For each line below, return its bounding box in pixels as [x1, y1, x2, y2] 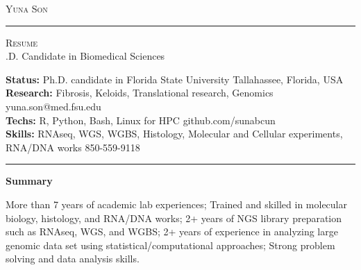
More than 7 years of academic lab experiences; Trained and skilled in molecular [6, 196, 347, 211]
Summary [6, 174, 53, 188]
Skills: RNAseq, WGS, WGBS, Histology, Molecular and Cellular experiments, [6, 126, 343, 141]
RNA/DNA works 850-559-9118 [6, 140, 140, 154]
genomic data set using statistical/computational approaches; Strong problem [6, 237, 335, 252]
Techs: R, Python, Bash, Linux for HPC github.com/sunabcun [6, 112, 276, 127]
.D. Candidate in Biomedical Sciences [6, 49, 165, 63]
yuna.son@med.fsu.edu [6, 99, 101, 113]
